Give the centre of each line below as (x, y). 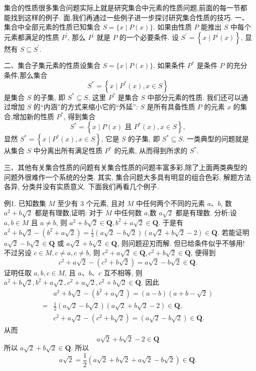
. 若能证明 (233, 232)
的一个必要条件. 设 (149, 37)
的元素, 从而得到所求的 (151, 151)
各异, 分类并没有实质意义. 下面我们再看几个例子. (81, 186)
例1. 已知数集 (25, 203)
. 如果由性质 (173, 27)
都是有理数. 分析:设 (206, 213)
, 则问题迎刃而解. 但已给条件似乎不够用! (181, 243)
